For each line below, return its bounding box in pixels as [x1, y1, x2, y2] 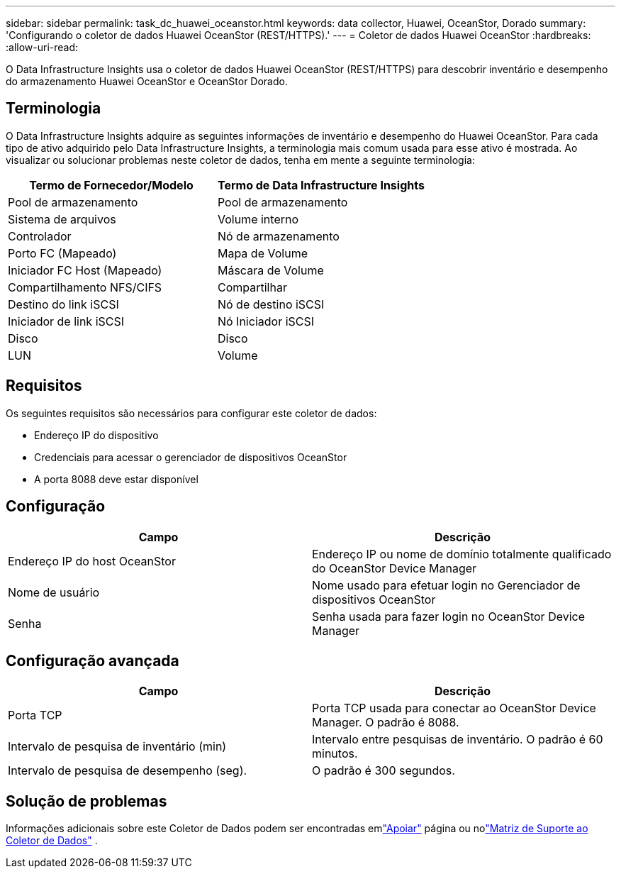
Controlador [8, 228, 72, 243]
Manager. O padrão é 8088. [312, 715, 459, 730]
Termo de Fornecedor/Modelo [29, 177, 194, 192]
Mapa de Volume [217, 245, 308, 260]
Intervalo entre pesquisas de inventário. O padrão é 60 [312, 732, 603, 747]
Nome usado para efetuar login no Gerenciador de [312, 577, 581, 592]
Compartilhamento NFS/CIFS [8, 280, 162, 294]
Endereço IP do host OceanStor [8, 553, 176, 568]
